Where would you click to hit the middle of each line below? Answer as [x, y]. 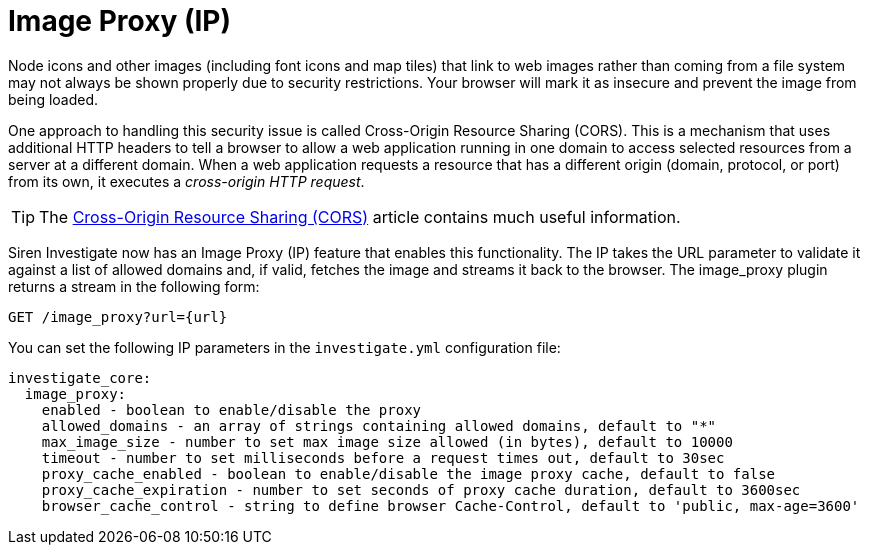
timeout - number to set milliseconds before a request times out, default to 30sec [383, 457]
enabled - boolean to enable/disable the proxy [231, 409]
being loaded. [53, 99]
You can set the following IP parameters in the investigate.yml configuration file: [284, 347]
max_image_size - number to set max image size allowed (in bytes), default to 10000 [387, 441]
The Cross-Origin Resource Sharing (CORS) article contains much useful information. [360, 216]
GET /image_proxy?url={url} [118, 316]
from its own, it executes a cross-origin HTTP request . [186, 181]
